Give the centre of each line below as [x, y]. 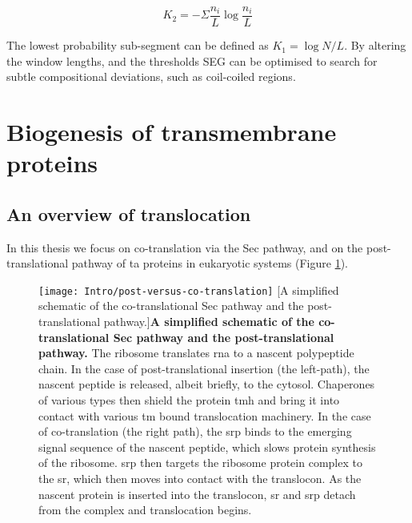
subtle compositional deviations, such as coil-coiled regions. [151, 76]
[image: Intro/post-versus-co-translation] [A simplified [189, 290]
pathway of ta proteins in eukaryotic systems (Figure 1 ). [210, 263]
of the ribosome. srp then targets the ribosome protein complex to [200, 463]
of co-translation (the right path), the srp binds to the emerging [195, 431]
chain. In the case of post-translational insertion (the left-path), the [204, 368]
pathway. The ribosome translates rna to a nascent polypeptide [196, 353]
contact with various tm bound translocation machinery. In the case [205, 415]
